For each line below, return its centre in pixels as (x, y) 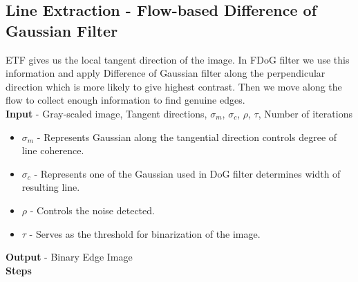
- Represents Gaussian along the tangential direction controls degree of (187, 137)
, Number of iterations (305, 113)
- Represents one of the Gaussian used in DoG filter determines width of (187, 173)
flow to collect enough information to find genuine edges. (125, 100)
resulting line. (51, 187)
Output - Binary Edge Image (69, 257)
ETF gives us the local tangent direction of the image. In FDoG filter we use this (178, 59)
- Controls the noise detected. (92, 210)
